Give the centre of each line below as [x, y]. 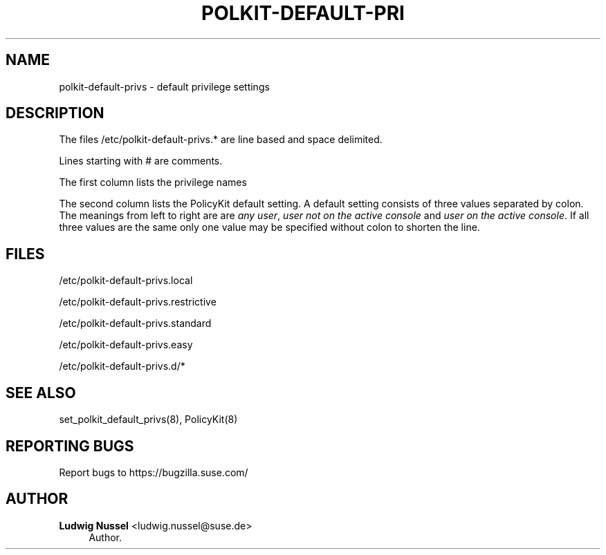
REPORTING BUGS [70, 446]
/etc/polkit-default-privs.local [126, 281]
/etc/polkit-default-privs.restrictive [138, 302]
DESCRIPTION [55, 113]
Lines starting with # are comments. [141, 161]
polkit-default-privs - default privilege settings [164, 86]
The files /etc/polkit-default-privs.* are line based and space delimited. [221, 140]
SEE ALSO [41, 393]
